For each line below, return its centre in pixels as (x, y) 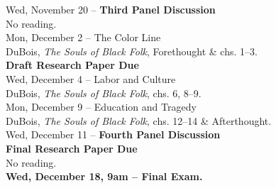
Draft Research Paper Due (72, 65)
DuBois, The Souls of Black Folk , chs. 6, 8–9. (104, 93)
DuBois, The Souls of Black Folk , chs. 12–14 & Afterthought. (139, 120)
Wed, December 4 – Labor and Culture (91, 78)
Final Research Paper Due (72, 148)
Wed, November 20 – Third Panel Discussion (111, 9)
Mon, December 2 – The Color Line (83, 37)
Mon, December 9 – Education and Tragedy (101, 107)
